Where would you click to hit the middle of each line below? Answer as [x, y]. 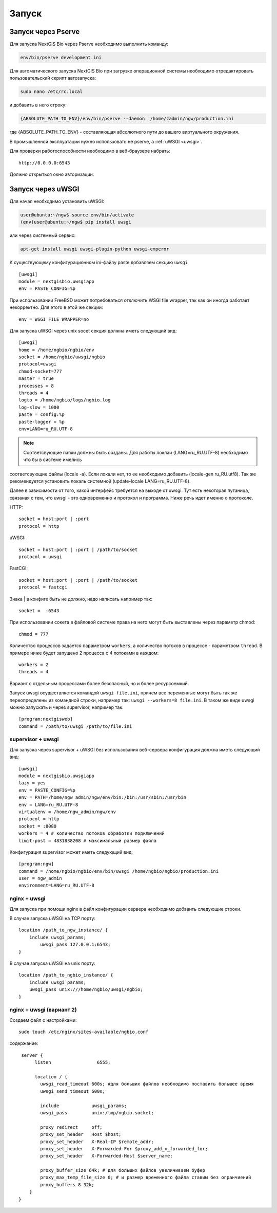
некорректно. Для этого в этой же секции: [56, 307]
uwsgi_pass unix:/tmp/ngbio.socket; [97, 1113]
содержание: [24, 1043]
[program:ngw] [36, 864]
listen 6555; [73, 1062]
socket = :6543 [39, 611]
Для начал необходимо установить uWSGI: [57, 201]
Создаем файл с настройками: [43, 1020]
